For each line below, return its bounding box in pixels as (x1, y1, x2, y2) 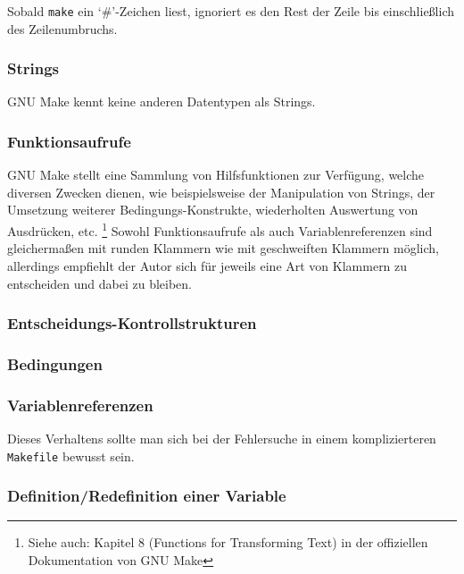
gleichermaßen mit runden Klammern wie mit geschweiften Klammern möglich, (7, 239, 439, 257)
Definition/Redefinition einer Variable (7, 485, 286, 507)
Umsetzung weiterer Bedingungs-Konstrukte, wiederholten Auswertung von (7, 200, 418, 219)
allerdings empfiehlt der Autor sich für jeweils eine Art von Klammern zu (7, 256, 408, 274)
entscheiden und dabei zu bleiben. (7, 274, 192, 292)
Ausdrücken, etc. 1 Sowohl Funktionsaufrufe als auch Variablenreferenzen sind (7, 219, 433, 240)
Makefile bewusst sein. (7, 446, 135, 465)
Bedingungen (7, 352, 103, 375)
